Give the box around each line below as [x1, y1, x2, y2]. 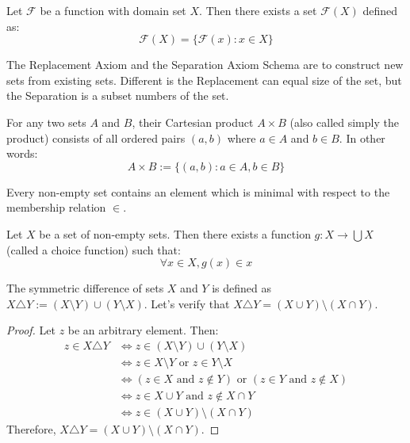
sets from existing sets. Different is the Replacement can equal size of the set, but [6, 71, 402, 88]
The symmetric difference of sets [6, 280, 164, 296]
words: [6, 145, 38, 162]
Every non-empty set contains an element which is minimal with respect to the [6, 183, 390, 200]
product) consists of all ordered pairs [6, 129, 186, 146]
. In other [339, 129, 385, 146]
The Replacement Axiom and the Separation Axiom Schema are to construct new [6, 56, 404, 73]
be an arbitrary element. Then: [67, 322, 219, 338]
